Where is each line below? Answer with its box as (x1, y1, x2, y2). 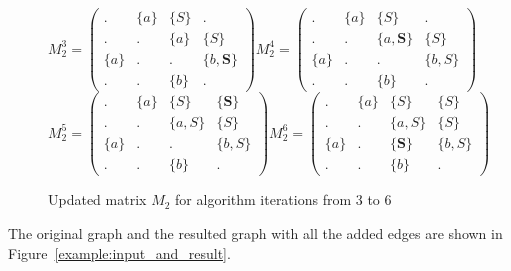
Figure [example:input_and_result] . (8, 242, 231, 263)
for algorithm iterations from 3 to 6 (175, 189, 392, 210)
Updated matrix (48, 189, 147, 210)
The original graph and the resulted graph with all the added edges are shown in (8, 222, 503, 243)
